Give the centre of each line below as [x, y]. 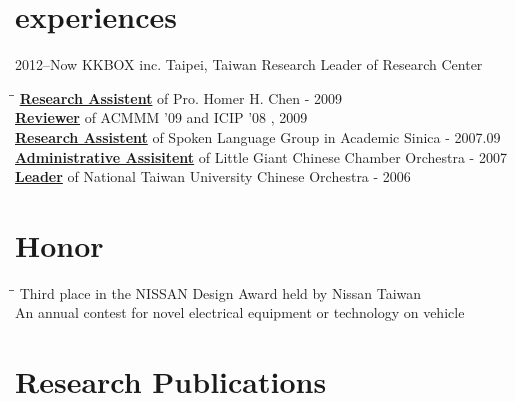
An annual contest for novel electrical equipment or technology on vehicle [240, 312]
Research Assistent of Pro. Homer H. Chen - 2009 [181, 97]
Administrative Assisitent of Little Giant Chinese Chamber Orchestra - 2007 [261, 156]
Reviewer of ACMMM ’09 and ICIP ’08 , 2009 [161, 117]
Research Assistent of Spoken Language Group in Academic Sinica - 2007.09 [258, 136]
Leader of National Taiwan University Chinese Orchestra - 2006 [213, 176]
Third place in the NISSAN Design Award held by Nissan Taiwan [220, 292]
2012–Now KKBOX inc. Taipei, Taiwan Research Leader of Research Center [249, 64]
